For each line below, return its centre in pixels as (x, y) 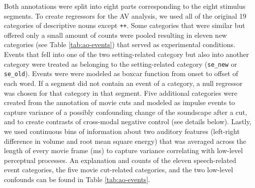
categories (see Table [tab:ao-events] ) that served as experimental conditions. (120, 44)
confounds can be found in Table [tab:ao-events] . (77, 179)
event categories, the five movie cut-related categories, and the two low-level (119, 170)
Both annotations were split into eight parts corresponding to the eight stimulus (125, 6)
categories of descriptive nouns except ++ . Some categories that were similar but (125, 25)
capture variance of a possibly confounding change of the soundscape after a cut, (126, 112)
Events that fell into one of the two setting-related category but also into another (127, 54)
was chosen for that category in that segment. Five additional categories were (121, 93)
